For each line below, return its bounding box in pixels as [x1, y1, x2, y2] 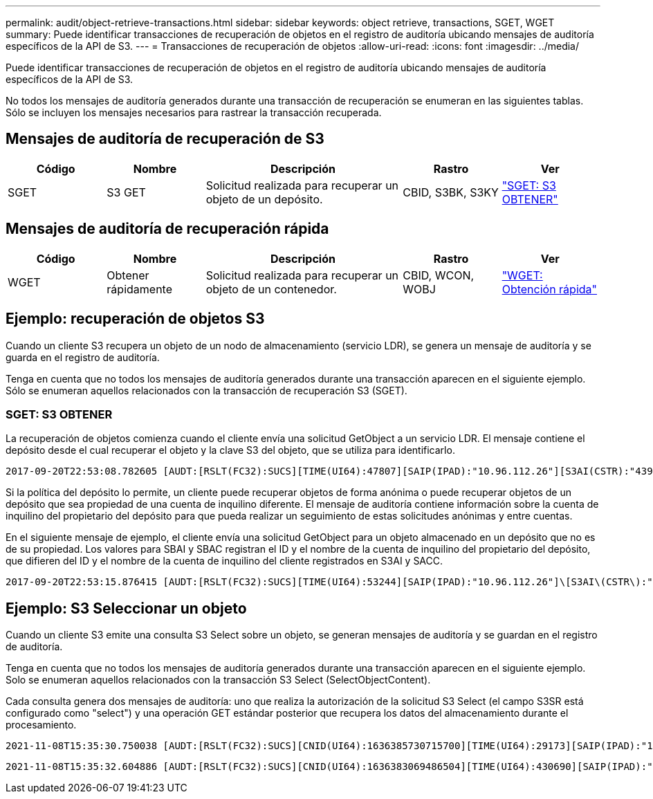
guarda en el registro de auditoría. [6, 351, 160, 363]
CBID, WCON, [403, 268, 475, 282]
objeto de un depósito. [205, 192, 323, 206]
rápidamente [107, 282, 172, 296]
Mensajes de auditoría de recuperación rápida [6, 220, 329, 238]
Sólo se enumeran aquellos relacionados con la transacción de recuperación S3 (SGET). [6, 384, 407, 396]
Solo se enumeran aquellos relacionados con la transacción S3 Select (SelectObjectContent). [6, 674, 431, 686]
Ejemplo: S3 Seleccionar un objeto [6, 599, 247, 617]
